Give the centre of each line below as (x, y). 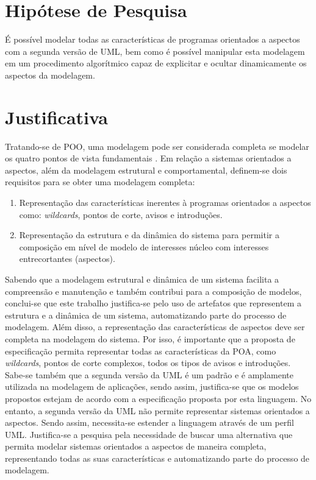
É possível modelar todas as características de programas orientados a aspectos (153, 39)
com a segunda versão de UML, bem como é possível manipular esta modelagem (155, 51)
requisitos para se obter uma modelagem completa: (100, 182)
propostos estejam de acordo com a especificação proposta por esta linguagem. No (158, 398)
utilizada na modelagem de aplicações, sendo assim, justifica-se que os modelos (152, 386)
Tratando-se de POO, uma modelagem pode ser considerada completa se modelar (157, 146)
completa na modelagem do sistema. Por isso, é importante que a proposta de (150, 338)
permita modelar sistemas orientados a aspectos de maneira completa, (136, 446)
